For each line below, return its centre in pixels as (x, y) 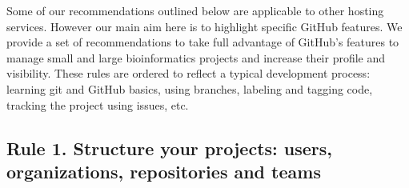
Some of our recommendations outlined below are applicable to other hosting (195, 10)
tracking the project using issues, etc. (98, 104)
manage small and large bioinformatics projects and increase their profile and (196, 57)
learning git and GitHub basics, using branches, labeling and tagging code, (190, 88)
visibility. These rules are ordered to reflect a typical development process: (188, 73)
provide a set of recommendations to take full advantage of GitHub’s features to (203, 42)
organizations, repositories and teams (164, 171)
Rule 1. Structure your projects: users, (169, 148)
